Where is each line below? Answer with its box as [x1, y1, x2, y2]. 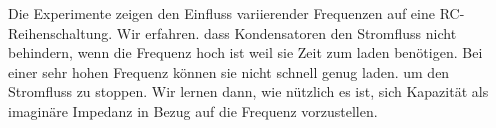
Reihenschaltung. [8, 22, 113, 43]
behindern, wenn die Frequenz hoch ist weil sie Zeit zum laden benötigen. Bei [8, 42, 483, 63]
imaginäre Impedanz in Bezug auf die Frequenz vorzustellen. [8, 100, 378, 121]
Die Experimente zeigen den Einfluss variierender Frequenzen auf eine [8, 3, 435, 23]
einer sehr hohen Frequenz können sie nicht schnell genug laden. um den [8, 61, 450, 82]
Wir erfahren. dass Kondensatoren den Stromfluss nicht [116, 22, 457, 43]
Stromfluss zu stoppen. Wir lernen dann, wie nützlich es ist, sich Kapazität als [8, 81, 489, 102]
